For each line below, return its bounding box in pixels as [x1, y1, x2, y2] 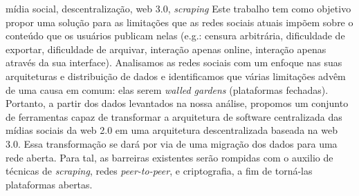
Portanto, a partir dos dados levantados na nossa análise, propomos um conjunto [6, 96, 349, 110]
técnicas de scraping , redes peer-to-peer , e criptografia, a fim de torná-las [6, 164, 313, 178]
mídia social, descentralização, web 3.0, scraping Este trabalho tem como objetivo [6, 1, 351, 15]
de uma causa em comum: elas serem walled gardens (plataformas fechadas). [6, 82, 329, 97]
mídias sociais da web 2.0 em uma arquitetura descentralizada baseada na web [6, 123, 338, 137]
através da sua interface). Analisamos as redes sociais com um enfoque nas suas [6, 55, 342, 70]
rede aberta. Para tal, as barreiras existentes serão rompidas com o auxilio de [6, 150, 333, 164]
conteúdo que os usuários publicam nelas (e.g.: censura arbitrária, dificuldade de [6, 28, 345, 43]
